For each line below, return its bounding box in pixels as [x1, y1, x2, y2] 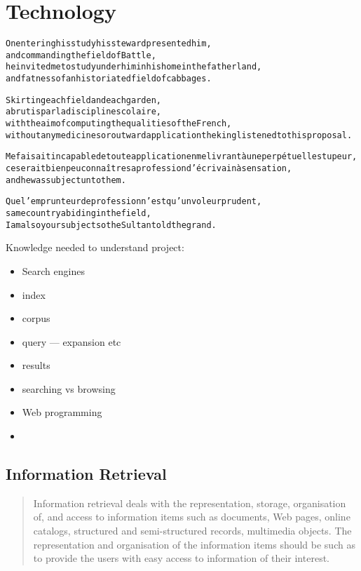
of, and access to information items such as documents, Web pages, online [33, 509, 350, 524]
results [22, 358, 50, 372]
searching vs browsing [22, 381, 116, 396]
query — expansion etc [22, 334, 121, 349]
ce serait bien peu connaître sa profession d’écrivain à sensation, [6, 163, 292, 174]
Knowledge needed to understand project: [6, 240, 184, 255]
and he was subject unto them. [6, 175, 126, 185]
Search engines [22, 263, 85, 278]
